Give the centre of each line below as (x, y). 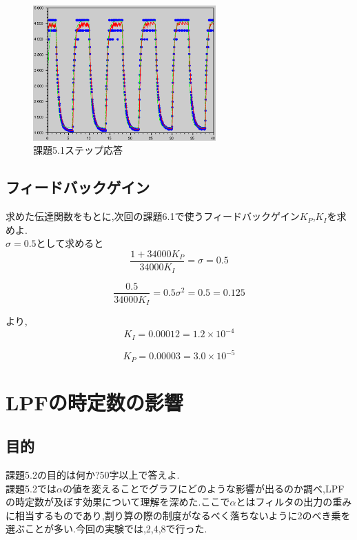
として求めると (70, 243)
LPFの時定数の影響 (94, 402)
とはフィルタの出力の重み (294, 502)
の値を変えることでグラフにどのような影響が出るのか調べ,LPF (203, 488)
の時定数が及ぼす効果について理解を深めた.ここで (118, 502)
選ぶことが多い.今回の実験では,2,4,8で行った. (106, 529)
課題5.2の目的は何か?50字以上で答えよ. (93, 475)
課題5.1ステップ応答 (78, 150)
